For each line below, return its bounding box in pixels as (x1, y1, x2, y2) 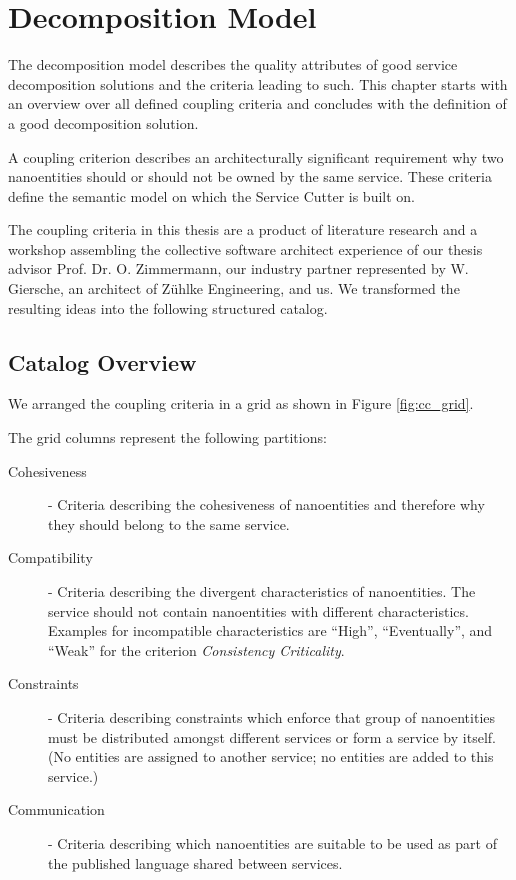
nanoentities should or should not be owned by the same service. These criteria (8, 166, 492, 187)
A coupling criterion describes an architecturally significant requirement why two (8, 146, 504, 167)
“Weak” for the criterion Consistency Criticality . (48, 639, 345, 660)
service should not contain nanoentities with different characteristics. (48, 600, 469, 621)
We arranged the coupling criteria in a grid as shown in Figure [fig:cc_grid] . (8, 393, 474, 414)
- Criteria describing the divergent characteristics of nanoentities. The (48, 581, 476, 602)
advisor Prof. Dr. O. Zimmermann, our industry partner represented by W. (8, 258, 469, 279)
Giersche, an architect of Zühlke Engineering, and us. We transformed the (8, 278, 460, 299)
